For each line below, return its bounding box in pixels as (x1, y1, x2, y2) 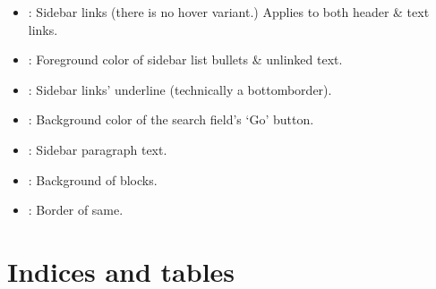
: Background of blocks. (28, 170, 158, 189)
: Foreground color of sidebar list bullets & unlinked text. (28, 50, 343, 69)
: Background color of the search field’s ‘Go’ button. (28, 110, 314, 129)
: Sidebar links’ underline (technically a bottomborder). (28, 80, 332, 98)
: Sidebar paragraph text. (28, 140, 167, 158)
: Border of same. (28, 200, 124, 219)
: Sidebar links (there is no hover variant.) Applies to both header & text (28, 3, 430, 21)
